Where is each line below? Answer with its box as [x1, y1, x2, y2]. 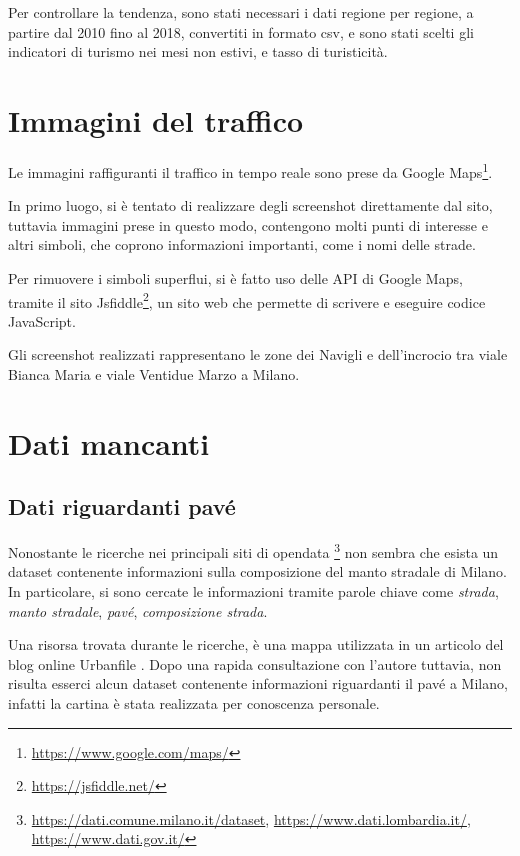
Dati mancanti [8, 422, 210, 463]
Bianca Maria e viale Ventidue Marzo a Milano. [8, 363, 300, 384]
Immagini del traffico [8, 99, 304, 140]
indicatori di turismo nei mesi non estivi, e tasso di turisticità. [8, 41, 388, 62]
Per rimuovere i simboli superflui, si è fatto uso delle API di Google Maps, [8, 267, 463, 288]
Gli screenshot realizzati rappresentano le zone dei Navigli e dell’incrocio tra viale [8, 344, 508, 365]
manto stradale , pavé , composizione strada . [8, 600, 268, 621]
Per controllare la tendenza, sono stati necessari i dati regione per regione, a [8, 2, 474, 22]
